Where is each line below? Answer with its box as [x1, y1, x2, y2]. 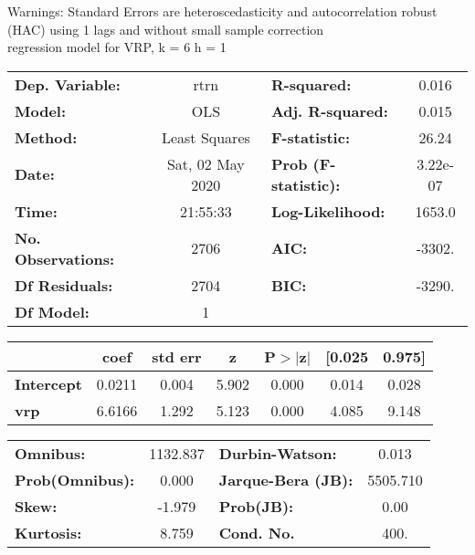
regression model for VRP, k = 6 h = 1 [7, 37, 227, 57]
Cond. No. [218, 521, 295, 543]
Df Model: [15, 300, 90, 322]
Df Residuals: [15, 274, 113, 296]
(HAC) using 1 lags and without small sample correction [7, 19, 324, 38]
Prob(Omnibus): [15, 468, 135, 490]
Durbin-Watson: [218, 442, 337, 464]
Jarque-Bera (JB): [218, 468, 354, 490]
